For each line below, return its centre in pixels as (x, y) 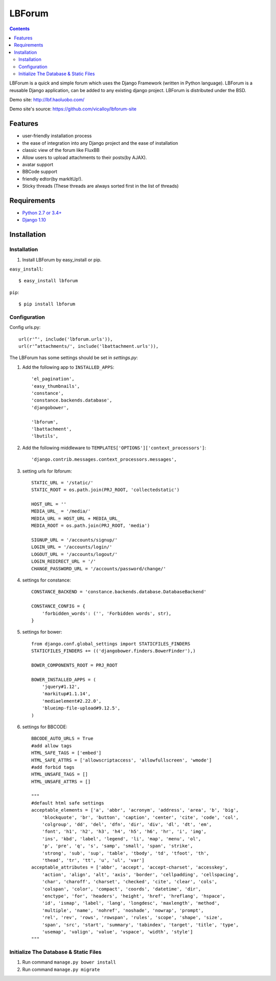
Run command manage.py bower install (69, 962)
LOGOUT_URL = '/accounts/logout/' (74, 554)
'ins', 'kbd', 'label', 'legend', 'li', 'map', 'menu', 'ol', (121, 839)
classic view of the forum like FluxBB (61, 150)
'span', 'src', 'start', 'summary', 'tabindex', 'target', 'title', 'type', (140, 925)
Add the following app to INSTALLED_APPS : (68, 367)
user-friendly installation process (57, 136)
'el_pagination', (53, 379)
